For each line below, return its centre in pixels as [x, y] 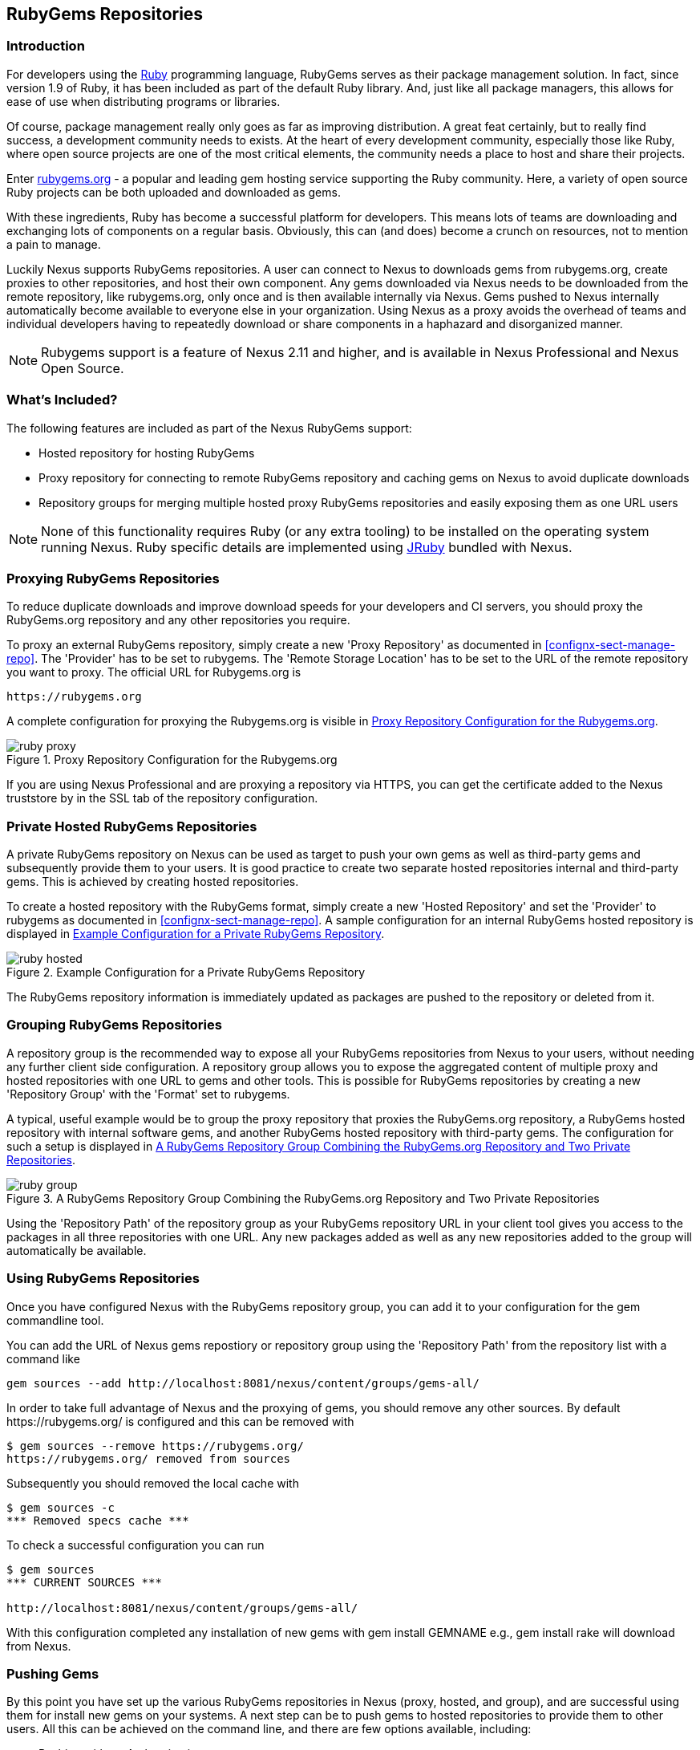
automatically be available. [77, 1250]
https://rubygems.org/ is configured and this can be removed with [180, 1421]
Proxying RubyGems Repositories [113, 578]
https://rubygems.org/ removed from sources [149, 1458]
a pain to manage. [54, 244]
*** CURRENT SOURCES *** [84, 1582]
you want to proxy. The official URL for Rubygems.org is [154, 672]
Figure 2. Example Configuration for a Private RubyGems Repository [186, 972]
